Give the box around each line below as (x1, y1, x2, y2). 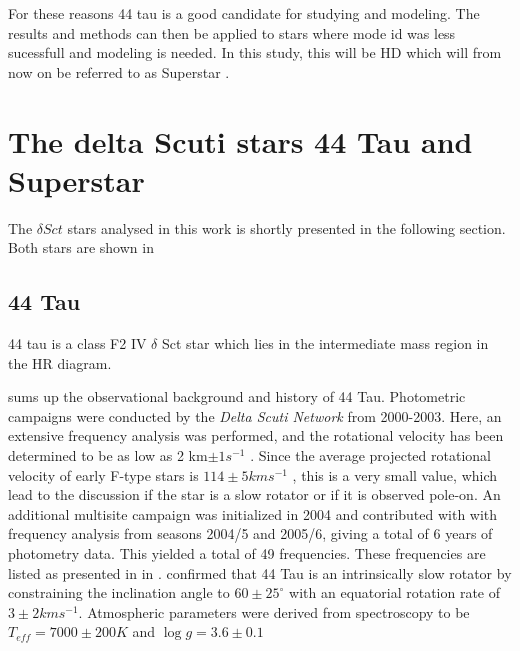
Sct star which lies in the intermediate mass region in (161, 333, 489, 354)
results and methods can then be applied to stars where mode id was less (8, 22, 456, 43)
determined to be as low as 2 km (8, 445, 208, 466)
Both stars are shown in (8, 237, 154, 258)
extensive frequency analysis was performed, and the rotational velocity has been (8, 425, 504, 446)
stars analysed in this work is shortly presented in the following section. (67, 217, 506, 238)
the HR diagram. (8, 352, 112, 373)
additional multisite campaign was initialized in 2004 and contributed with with (8, 503, 498, 524)
